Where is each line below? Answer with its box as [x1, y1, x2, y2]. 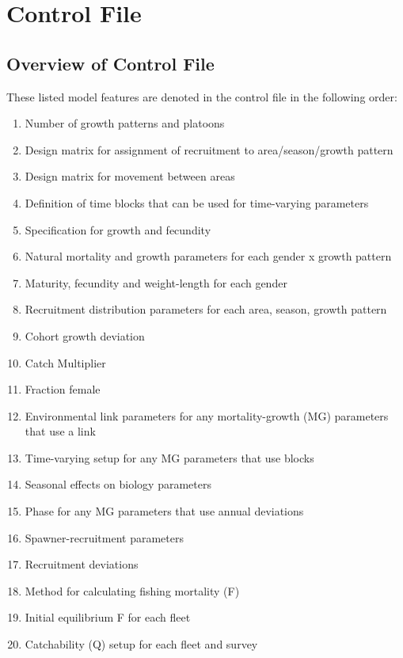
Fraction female [25, 381, 101, 397]
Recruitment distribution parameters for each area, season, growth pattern [25, 301, 387, 318]
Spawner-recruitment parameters [25, 529, 184, 546]
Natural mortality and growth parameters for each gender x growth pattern [25, 248, 392, 264]
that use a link [25, 423, 96, 439]
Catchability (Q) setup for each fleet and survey [25, 636, 258, 652]
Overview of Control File [6, 51, 215, 75]
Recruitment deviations [25, 556, 139, 572]
